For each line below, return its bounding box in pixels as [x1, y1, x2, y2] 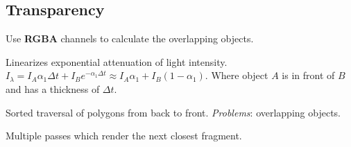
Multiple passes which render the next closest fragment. [6, 128, 242, 143]
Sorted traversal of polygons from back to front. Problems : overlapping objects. [6, 105, 341, 119]
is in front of [282, 68, 335, 83]
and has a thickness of [6, 81, 100, 96]
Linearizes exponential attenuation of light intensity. [6, 54, 228, 69]
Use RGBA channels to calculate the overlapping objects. [6, 31, 254, 46]
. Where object [205, 68, 268, 83]
